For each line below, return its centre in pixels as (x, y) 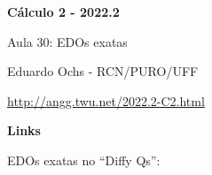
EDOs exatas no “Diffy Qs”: (84, 160)
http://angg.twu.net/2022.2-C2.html (106, 100)
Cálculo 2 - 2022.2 (63, 11)
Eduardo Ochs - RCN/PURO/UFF (103, 71)
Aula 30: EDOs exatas (67, 41)
